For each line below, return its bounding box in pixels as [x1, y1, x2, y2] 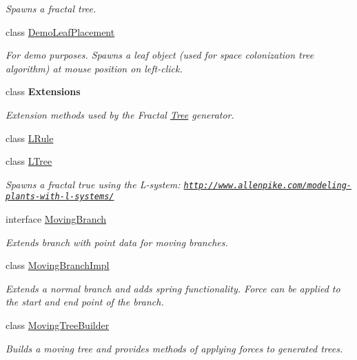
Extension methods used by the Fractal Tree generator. [6, 107, 234, 121]
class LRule [6, 130, 54, 145]
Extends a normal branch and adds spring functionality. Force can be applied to [6, 281, 340, 295]
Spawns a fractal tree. [6, 1, 96, 15]
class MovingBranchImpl [6, 258, 110, 272]
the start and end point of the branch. [6, 294, 164, 309]
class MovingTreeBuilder [6, 318, 110, 332]
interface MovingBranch [6, 212, 107, 226]
